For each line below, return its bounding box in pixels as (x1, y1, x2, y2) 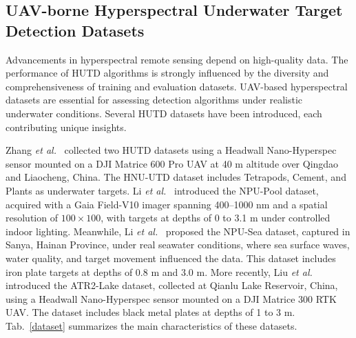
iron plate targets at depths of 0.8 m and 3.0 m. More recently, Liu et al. (6, 264, 313, 279)
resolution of (6, 210, 58, 225)
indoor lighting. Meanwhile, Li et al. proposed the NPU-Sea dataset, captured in (6, 223, 350, 238)
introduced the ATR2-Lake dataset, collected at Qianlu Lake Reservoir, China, (6, 278, 338, 292)
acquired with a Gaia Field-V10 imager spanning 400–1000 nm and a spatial (6, 197, 328, 211)
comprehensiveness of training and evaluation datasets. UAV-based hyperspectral (6, 79, 348, 93)
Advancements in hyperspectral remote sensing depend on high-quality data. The (6, 52, 348, 66)
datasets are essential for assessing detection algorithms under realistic (6, 92, 303, 107)
